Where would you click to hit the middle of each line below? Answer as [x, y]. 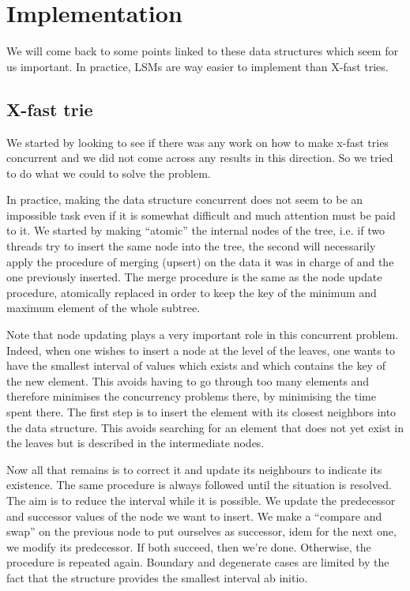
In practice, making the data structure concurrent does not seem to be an [185, 200]
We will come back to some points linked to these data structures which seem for [202, 51]
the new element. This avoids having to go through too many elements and [188, 380]
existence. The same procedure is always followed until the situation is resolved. [199, 485]
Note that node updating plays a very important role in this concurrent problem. [203, 335]
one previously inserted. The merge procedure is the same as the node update [194, 277]
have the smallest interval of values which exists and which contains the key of [196, 365]
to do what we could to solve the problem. [109, 173]
